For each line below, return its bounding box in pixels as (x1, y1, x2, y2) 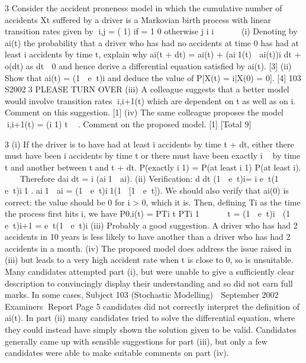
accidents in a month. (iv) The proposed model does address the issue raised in (5, 242, 292, 254)
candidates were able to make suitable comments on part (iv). (5, 346, 229, 359)
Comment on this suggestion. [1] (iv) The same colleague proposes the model (5, 106, 284, 118)
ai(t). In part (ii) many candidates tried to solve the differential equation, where (5, 311, 295, 324)
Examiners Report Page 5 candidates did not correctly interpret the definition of (5, 300, 300, 312)
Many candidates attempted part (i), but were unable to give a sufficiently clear (5, 265, 295, 278)
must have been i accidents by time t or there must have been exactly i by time (5, 149, 301, 162)
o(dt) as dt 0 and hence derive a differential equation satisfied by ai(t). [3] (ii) (5, 59, 292, 72)
